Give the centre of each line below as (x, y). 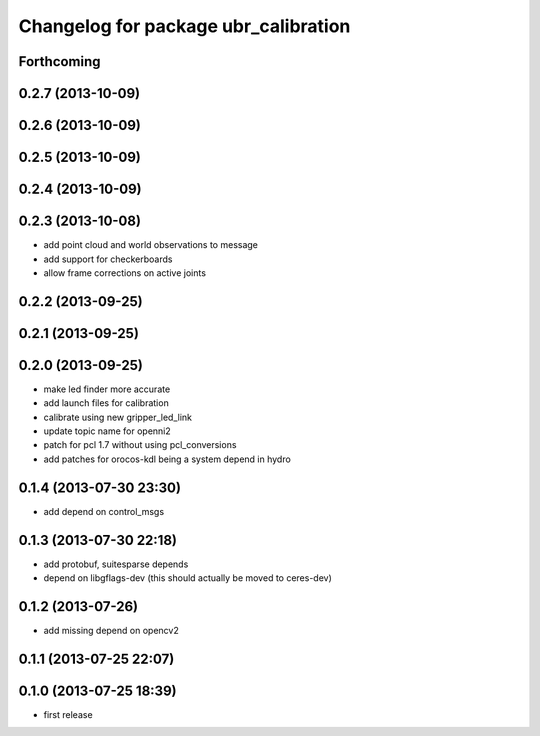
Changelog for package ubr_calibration (184, 26)
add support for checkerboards (108, 259)
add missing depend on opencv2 (111, 630)
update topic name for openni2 (107, 431)
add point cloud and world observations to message (151, 245)
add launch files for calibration (106, 403)
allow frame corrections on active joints (125, 272)
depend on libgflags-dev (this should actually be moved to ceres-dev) (187, 578)
